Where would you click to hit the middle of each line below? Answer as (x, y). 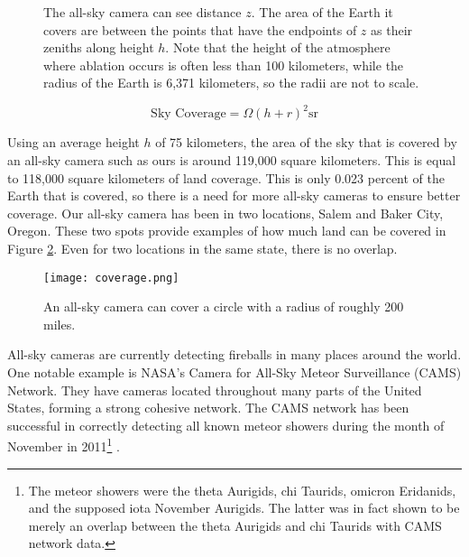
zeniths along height (99, 47)
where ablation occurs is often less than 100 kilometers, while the (224, 65)
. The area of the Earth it (322, 12)
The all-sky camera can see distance (143, 12)
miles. (60, 324)
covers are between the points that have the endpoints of (200, 29)
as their (392, 29)
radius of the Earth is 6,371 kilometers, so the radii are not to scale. (231, 83)
